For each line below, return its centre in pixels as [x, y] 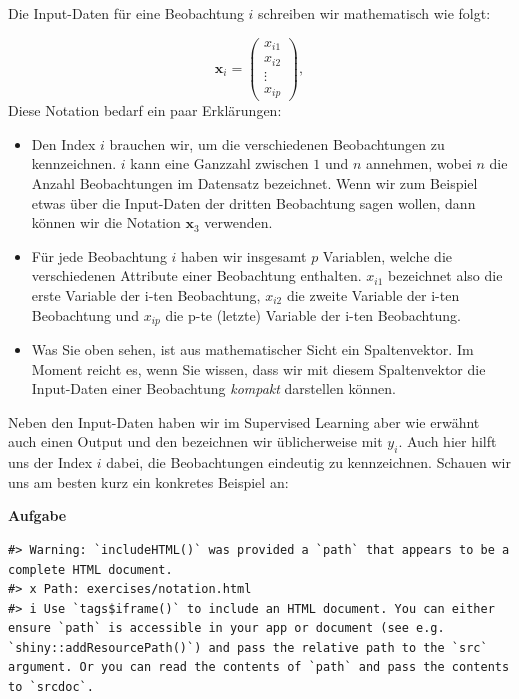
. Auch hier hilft [447, 441]
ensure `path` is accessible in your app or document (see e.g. [226, 628]
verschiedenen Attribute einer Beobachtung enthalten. [196, 275]
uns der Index [50, 462]
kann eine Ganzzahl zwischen [219, 163]
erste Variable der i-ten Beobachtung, [146, 294]
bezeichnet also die [445, 275]
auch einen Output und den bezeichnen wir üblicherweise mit [195, 441]
